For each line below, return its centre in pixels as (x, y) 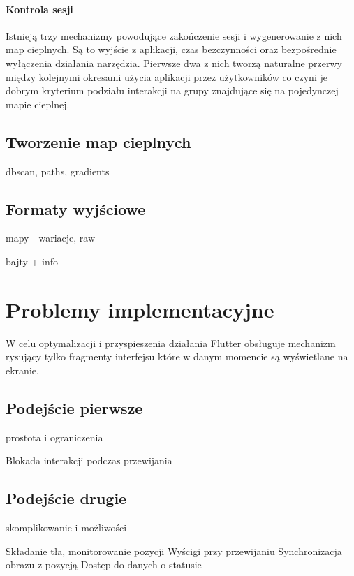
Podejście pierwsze (74, 407)
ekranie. (22, 370)
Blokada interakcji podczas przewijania (89, 460)
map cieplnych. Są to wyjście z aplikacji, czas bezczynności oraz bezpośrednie (171, 49)
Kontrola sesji (39, 9)
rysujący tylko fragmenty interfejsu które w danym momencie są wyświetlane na (177, 356)
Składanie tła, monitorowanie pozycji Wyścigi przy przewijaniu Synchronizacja (174, 551)
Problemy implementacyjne (140, 309)
